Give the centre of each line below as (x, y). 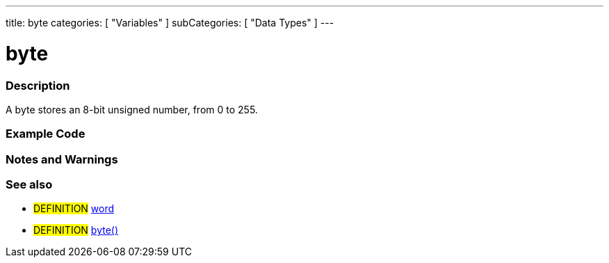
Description (38, 85)
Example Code (46, 134)
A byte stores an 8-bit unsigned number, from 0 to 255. (132, 109)
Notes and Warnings (62, 159)
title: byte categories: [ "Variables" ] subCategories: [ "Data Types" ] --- (170, 23)
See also (29, 184)
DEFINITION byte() (76, 230)
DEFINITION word (74, 209)
